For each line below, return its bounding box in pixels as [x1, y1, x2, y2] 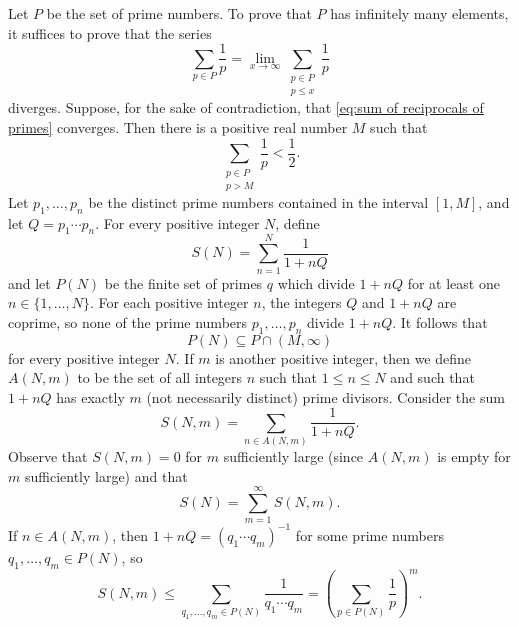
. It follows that [392, 311, 488, 332]
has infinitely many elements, [330, 3, 509, 23]
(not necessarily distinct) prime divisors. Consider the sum [146, 386, 505, 407]
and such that [390, 367, 475, 388]
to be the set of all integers [77, 367, 243, 388]
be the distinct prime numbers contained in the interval [88, 191, 429, 212]
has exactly [56, 386, 125, 407]
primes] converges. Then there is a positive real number [8, 117, 348, 138]
